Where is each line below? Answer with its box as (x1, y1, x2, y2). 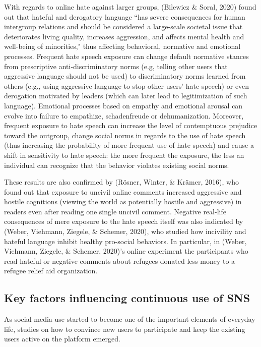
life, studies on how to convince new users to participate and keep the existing (4, 323, 245, 334)
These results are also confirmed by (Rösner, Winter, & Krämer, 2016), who (4, 177, 239, 187)
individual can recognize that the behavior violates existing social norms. (4, 159, 229, 170)
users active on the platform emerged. (4, 333, 120, 344)
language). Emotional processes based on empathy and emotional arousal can (4, 100, 243, 110)
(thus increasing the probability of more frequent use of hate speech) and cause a (4, 140, 254, 150)
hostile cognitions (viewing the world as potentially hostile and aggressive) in (4, 196, 242, 207)
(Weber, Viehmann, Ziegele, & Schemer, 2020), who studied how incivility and (4, 226, 246, 237)
